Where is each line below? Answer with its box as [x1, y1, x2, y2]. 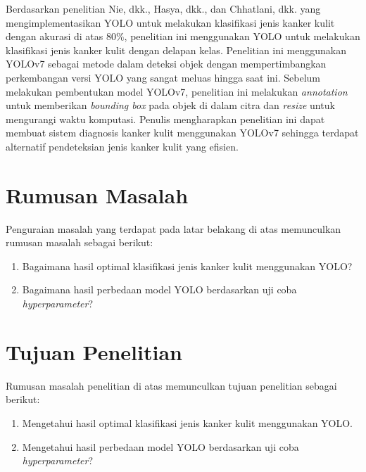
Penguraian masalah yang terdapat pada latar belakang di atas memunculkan [6, 221, 341, 236]
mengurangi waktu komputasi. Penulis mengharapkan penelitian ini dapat [6, 111, 325, 126]
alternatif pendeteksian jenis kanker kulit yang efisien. [6, 139, 239, 153]
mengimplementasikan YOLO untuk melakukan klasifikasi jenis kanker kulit [6, 15, 335, 30]
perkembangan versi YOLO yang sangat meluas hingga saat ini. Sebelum [6, 70, 321, 84]
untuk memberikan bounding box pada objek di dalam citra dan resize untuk [6, 98, 335, 113]
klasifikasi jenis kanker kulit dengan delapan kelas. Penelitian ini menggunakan [6, 42, 346, 57]
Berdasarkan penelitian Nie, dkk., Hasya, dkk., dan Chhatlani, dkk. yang [6, 1, 321, 15]
